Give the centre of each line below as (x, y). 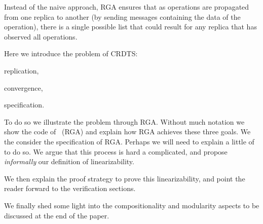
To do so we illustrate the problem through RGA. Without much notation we (124, 121)
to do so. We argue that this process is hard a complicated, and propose (116, 151)
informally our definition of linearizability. (69, 161)
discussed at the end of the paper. (57, 215)
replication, (22, 70)
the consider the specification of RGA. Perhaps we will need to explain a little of (129, 141)
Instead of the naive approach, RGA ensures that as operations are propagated (127, 7)
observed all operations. (41, 36)
